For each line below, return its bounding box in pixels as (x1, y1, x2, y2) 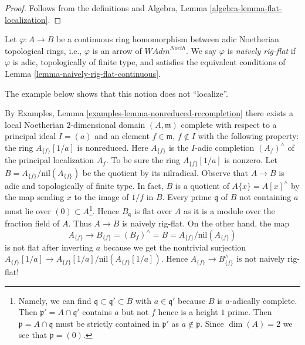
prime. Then (228, 306, 272, 318)
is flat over (134, 204, 172, 217)
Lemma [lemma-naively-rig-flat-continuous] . (5, 67, 161, 79)
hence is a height (158, 306, 218, 318)
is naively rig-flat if (227, 44, 296, 56)
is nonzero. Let (224, 154, 277, 166)
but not (121, 306, 149, 318)
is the (168, 141, 189, 153)
